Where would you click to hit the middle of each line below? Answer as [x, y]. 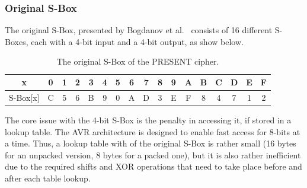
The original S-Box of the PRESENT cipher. [138, 61]
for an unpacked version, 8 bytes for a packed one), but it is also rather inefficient [153, 154]
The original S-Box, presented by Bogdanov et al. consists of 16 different [139, 30]
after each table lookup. [48, 178]
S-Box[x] [24, 97]
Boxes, [17, 41]
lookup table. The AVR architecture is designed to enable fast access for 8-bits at [153, 131]
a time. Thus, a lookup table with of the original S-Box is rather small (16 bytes [151, 143]
